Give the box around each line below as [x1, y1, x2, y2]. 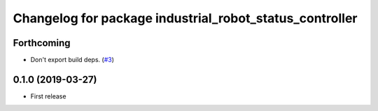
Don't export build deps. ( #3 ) [30, 56, 115, 64]
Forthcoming [13, 37, 71, 49]
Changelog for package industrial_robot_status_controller [13, 10, 358, 26]
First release [30, 91, 66, 101]
